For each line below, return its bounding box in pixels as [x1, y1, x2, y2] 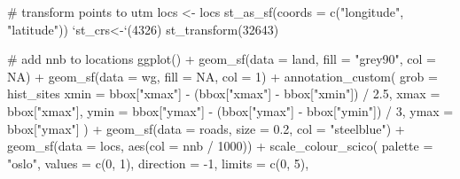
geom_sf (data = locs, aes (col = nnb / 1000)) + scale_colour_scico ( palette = [7, 136, 433, 155]
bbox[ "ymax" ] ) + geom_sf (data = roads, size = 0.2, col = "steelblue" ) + [7, 119, 405, 137]
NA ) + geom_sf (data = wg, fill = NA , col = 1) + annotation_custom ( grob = [7, 66, 438, 85]
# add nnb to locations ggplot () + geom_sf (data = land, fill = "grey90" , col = [7, 50, 437, 68]
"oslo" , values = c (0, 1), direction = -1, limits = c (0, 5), [7, 153, 309, 172]
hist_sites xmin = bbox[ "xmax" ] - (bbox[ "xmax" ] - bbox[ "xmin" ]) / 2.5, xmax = [7, 84, 441, 103]
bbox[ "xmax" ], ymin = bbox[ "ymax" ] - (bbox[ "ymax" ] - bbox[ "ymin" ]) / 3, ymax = [7, 101, 454, 120]
